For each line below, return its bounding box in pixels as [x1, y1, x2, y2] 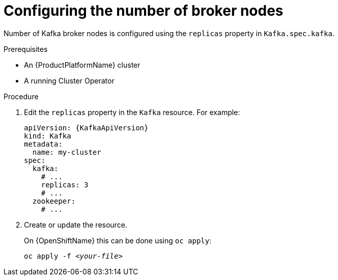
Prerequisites [4, 44, 48, 53]
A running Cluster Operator [24, 76, 115, 85]
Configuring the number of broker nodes [4, 2, 284, 19]
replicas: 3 [41, 180, 89, 189]
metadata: [24, 139, 63, 148]
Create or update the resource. [24, 220, 127, 229]
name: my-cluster [32, 148, 101, 156]
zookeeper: [32, 197, 76, 205]
